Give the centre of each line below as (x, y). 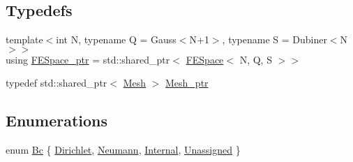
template (24, 39)
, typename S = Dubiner (275, 39)
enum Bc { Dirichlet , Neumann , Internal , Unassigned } (123, 150)
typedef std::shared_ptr (57, 83)
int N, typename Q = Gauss (116, 39)
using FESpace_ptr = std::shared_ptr (88, 59)
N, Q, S (256, 59)
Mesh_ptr (187, 83)
